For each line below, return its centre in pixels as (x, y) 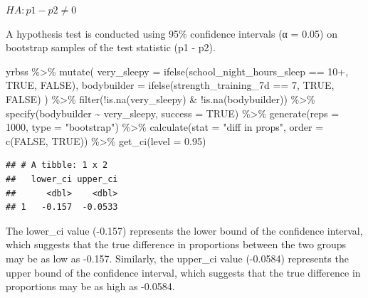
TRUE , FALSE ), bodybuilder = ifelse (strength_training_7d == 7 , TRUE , (170, 85)
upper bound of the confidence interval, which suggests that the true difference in (183, 272)
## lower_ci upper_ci (62, 179)
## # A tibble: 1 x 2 (57, 165)
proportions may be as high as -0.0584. (90, 286)
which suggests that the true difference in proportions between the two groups (176, 244)
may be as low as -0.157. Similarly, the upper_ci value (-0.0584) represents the (177, 258)
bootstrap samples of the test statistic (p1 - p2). (111, 47)
